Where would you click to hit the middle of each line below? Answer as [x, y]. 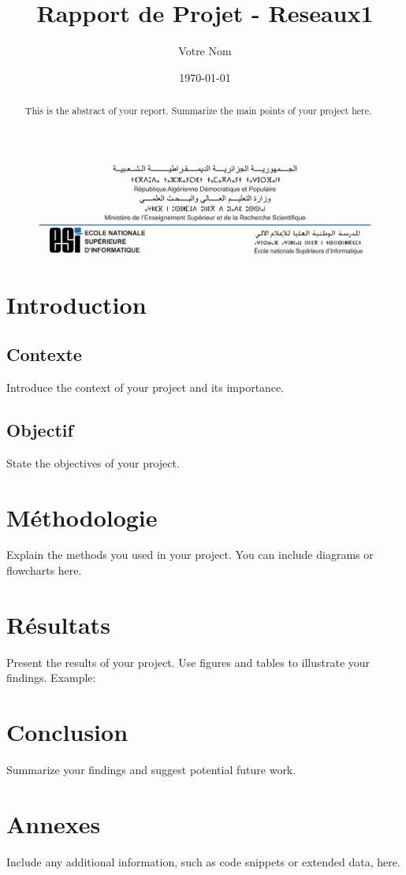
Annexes [54, 823]
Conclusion [67, 732]
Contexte [44, 354]
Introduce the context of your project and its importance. [145, 387]
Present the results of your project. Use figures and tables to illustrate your [188, 662]
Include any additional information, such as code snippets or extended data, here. [203, 861]
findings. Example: [51, 678]
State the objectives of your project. [93, 462]
